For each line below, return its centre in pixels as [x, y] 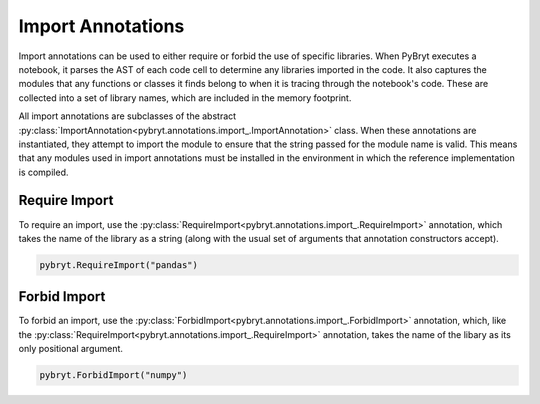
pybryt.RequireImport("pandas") [119, 264]
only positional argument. [71, 349]
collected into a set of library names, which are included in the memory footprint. [185, 97]
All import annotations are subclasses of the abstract [127, 116]
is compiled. [43, 172]
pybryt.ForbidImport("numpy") [113, 375]
